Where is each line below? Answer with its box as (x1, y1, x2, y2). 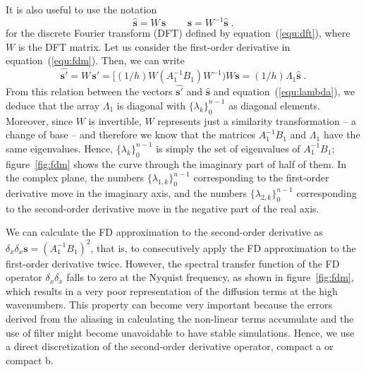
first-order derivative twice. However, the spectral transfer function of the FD (6, 256, 340, 270)
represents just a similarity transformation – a (157, 113, 357, 128)
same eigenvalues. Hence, (6, 140, 114, 155)
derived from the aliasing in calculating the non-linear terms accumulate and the (6, 311, 354, 325)
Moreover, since (6, 113, 73, 128)
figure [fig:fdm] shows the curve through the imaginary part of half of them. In (6, 156, 347, 171)
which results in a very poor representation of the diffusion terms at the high (6, 283, 338, 298)
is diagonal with (116, 97, 186, 112)
